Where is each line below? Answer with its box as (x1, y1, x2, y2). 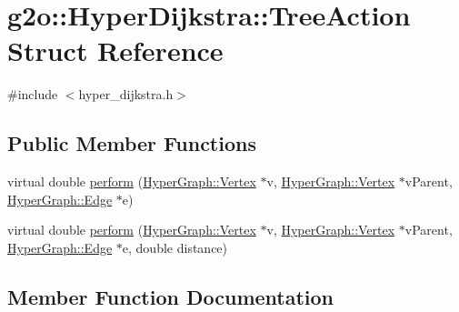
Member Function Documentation (7, 282, 334, 310)
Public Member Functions (7, 129, 256, 157)
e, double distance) (122, 237, 228, 257)
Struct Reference (7, 32, 224, 69)
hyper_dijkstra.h (78, 85, 174, 104)
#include (7, 85, 58, 104)
